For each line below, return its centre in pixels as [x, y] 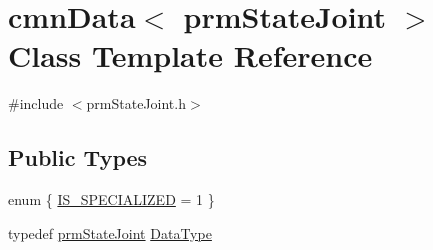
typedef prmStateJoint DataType [110, 232]
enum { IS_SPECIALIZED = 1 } [111, 199]
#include [36, 103]
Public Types [78, 157]
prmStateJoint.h [136, 103]
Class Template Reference [190, 55]
